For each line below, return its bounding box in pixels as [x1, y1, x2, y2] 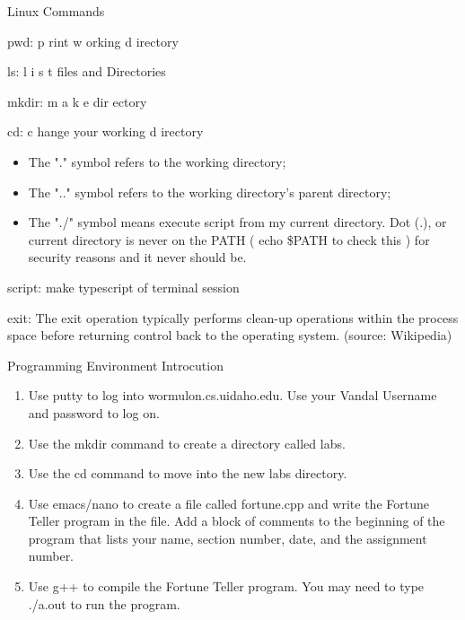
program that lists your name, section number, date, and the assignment [28, 528, 427, 547]
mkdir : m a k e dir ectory [7, 92, 147, 110]
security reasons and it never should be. [28, 248, 247, 266]
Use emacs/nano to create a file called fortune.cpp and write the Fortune [28, 493, 429, 512]
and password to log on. [28, 403, 160, 422]
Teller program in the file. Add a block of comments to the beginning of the [28, 511, 445, 530]
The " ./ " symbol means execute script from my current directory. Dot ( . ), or [28, 213, 447, 231]
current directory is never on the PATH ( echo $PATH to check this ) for [28, 230, 430, 249]
